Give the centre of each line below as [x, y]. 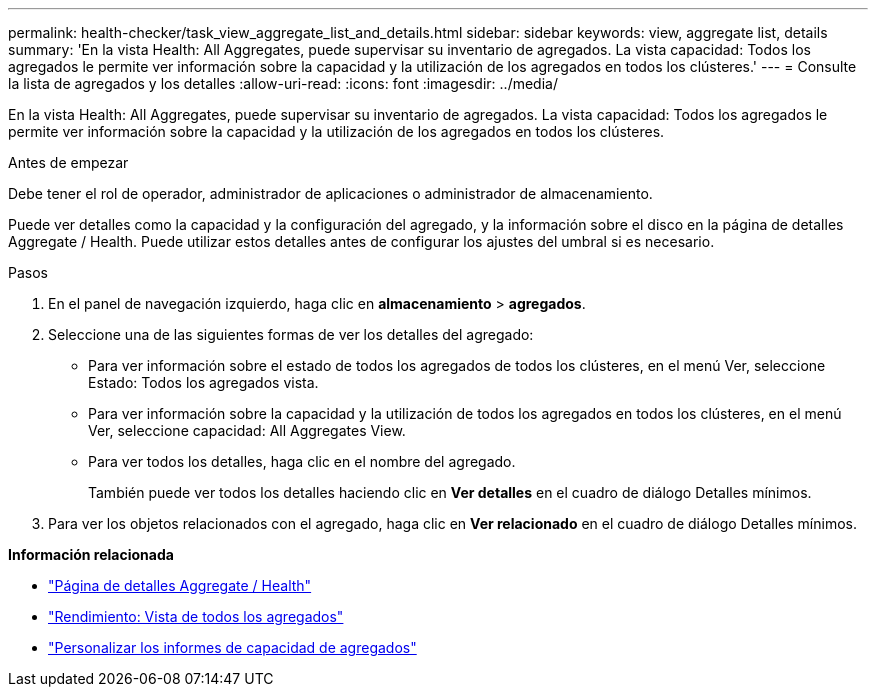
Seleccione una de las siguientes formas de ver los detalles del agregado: [291, 334]
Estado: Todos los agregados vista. [203, 382]
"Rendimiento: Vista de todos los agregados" [196, 616]
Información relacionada [91, 554]
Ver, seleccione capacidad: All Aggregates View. [247, 430]
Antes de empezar [68, 162]
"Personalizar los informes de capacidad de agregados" [232, 647]
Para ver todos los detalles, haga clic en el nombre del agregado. [302, 461]
